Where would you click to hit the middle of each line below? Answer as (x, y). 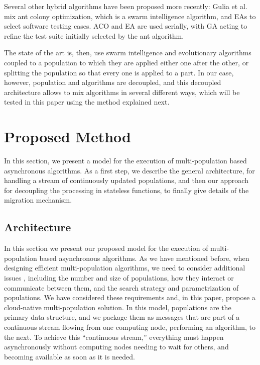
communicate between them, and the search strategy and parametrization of (121, 287)
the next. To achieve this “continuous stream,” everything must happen (114, 337)
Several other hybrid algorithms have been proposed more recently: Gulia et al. (126, 6)
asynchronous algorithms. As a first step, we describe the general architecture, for (129, 170)
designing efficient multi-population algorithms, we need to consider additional (125, 268)
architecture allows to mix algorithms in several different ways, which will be (122, 92)
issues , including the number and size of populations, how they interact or (119, 278)
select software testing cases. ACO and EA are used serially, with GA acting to (126, 26)
